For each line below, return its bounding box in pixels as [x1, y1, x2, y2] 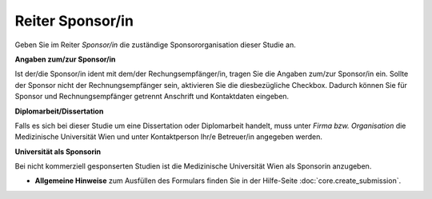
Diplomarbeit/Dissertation [14, 106, 104, 116]
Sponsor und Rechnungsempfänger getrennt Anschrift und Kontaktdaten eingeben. [14, 92, 290, 101]
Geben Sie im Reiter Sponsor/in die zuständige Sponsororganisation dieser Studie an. [14, 40, 296, 50]
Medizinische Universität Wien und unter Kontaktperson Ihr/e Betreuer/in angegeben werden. [14, 132, 323, 141]
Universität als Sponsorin [14, 146, 102, 156]
